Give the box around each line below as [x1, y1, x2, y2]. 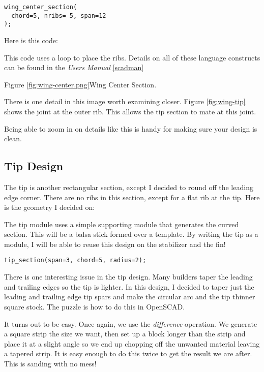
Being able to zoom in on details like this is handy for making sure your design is [4, 123, 257, 134]
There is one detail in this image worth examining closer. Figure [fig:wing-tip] [4, 96, 246, 107]
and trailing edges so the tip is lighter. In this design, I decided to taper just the [4, 281, 254, 292]
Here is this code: [4, 35, 58, 45]
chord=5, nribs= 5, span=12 [11, 12, 106, 19]
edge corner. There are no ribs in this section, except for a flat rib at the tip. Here [4, 192, 260, 202]
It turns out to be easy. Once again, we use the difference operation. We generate [4, 318, 257, 329]
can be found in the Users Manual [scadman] [4, 62, 144, 73]
